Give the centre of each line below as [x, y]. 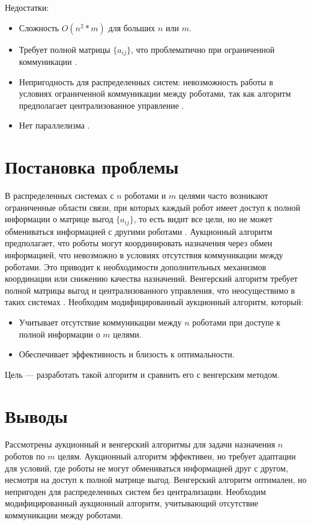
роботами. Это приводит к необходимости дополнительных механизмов [136, 266]
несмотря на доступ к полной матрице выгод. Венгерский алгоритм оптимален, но [156, 480]
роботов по [25, 456]
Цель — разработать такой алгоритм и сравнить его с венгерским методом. [142, 374]
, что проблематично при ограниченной [203, 49]
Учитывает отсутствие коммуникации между [100, 322]
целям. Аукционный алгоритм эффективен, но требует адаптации [177, 456]
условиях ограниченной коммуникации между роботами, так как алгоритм [155, 93]
